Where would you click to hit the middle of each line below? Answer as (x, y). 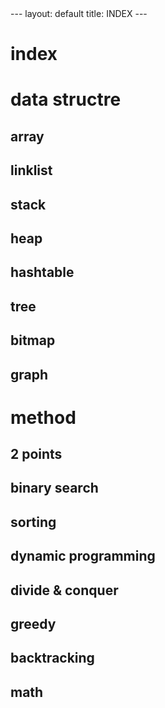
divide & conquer (64, 590)
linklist (31, 170)
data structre (66, 99)
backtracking (52, 658)
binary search (54, 488)
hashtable (42, 272)
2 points (36, 454)
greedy (33, 624)
